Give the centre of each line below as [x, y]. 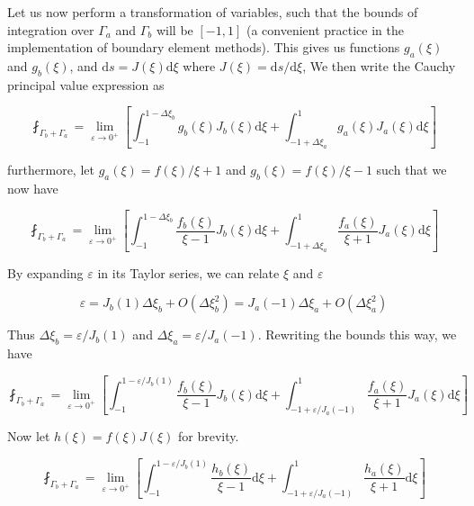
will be [174, 29]
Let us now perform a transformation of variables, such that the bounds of [213, 12]
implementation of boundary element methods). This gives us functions [204, 47]
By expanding [45, 272]
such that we [411, 169]
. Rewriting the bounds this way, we [357, 334]
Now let [29, 436]
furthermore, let [51, 169]
